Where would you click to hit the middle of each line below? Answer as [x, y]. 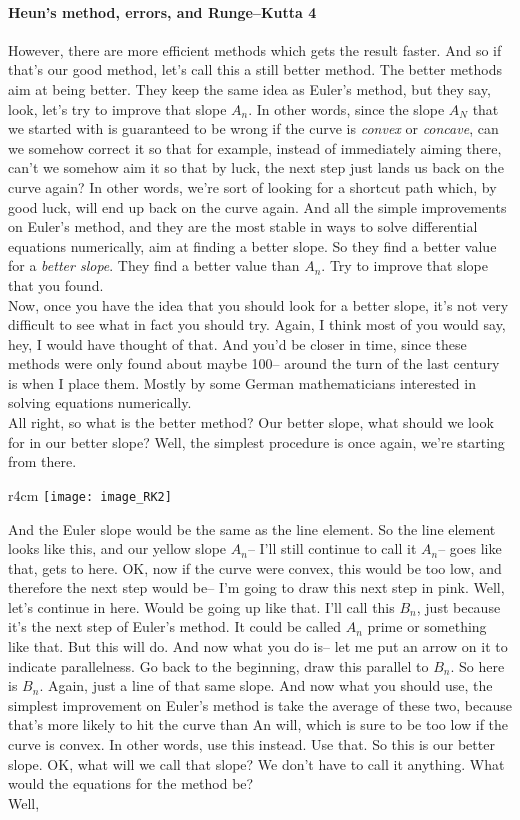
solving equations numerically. [100, 402]
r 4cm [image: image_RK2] [90, 494]
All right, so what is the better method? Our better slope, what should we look [251, 422]
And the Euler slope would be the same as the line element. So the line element [252, 528]
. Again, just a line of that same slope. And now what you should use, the [266, 685]
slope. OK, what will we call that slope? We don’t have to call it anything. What [256, 763]
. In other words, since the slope [346, 108]
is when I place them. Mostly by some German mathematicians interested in [242, 382]
